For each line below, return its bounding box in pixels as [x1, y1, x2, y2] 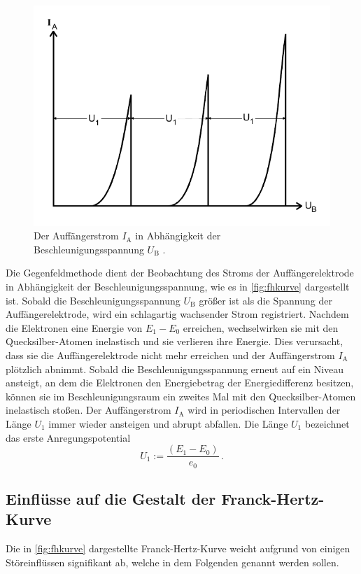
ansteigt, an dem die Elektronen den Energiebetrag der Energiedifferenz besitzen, [6, 375, 354, 390]
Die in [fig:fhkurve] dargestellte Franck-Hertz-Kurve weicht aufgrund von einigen [6, 541, 351, 556]
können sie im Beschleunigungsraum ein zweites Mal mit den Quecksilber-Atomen [6, 388, 356, 403]
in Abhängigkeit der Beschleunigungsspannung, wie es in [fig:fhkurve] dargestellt [6, 279, 350, 293]
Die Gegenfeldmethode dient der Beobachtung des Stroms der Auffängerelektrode [6, 265, 354, 280]
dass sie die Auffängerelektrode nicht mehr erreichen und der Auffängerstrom [6, 347, 335, 362]
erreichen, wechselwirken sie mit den [183, 320, 339, 335]
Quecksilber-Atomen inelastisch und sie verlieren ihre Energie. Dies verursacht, [6, 334, 344, 349]
